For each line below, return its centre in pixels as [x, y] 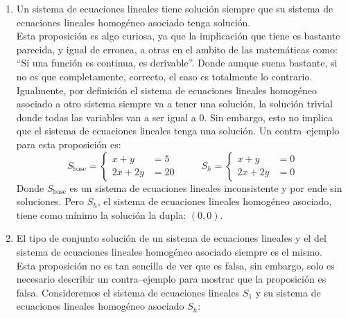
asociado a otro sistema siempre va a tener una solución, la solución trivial [174, 104]
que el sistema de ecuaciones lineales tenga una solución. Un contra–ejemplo [178, 131]
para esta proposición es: [69, 144]
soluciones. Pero [50, 201]
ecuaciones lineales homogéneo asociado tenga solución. [133, 22]
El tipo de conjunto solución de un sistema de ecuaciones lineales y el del [171, 238]
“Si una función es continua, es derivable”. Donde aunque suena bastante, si [177, 63]
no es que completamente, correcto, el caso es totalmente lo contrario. [164, 76]
